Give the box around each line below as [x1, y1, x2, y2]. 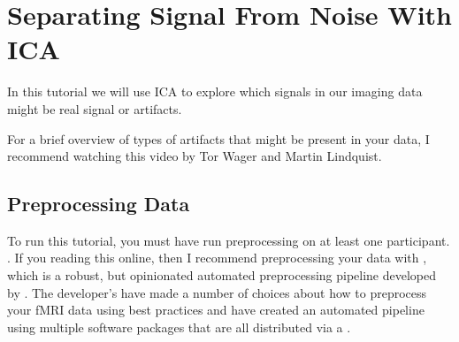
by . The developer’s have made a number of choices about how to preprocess [7, 283, 427, 301]
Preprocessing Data [7, 190, 190, 217]
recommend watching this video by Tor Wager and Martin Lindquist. [7, 147, 382, 165]
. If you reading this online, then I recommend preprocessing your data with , [7, 248, 427, 267]
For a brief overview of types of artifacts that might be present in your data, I [7, 129, 430, 148]
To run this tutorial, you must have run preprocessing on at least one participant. [7, 231, 450, 249]
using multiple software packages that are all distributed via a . [7, 317, 351, 336]
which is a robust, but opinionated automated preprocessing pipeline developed [7, 266, 437, 285]
